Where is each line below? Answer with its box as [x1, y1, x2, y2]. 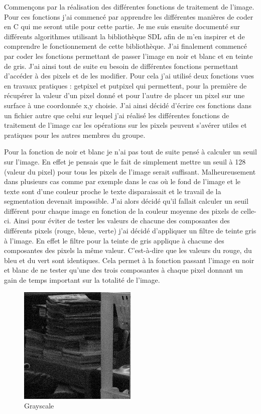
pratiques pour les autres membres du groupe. [4, 129, 146, 140]
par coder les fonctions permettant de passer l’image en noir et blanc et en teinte [4, 50, 253, 61]
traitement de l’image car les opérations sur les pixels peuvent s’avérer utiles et [4, 120, 247, 130]
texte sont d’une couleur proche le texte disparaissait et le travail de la [4, 186, 221, 196]
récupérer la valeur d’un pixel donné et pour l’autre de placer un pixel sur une [4, 90, 245, 101]
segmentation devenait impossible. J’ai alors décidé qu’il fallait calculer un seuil [4, 196, 248, 206]
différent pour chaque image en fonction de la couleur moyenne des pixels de [4, 205, 238, 216]
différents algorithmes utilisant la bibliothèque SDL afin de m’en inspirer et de [4, 31, 245, 41]
